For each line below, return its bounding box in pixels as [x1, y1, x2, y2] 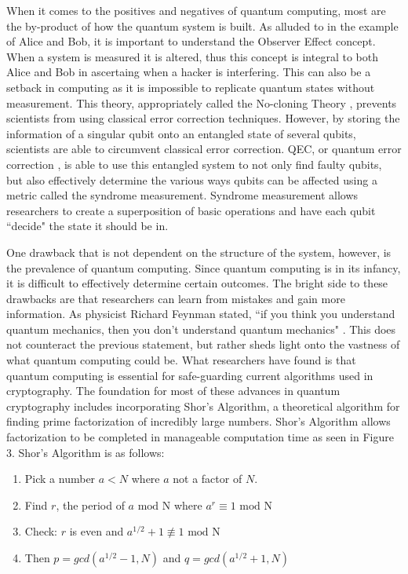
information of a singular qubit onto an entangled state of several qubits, [6, 125, 356, 141]
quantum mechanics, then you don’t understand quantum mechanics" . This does [6, 320, 396, 337]
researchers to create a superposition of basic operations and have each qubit [6, 202, 376, 218]
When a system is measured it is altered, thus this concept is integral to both [6, 48, 378, 64]
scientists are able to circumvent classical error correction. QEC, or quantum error [6, 141, 402, 157]
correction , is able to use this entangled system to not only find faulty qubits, [6, 155, 382, 172]
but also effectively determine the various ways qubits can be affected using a [6, 171, 377, 188]
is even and [69, 523, 124, 539]
